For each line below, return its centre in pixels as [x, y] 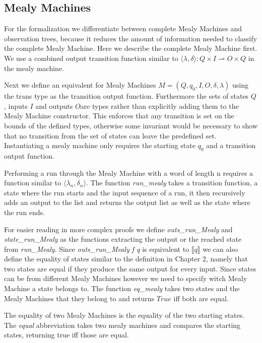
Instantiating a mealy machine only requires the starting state [100, 145]
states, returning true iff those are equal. [67, 335]
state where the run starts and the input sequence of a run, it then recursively [125, 192]
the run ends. [25, 212]
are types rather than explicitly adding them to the [159, 106]
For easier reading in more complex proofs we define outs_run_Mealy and [118, 229]
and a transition [231, 145]
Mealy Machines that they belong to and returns [79, 298]
